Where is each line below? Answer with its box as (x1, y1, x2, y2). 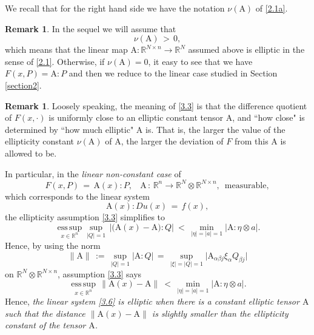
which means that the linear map (5, 43, 128, 56)
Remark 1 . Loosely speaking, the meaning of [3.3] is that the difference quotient (5, 99, 307, 112)
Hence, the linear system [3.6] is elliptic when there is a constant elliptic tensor (5, 295, 299, 308)
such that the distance (5, 306, 85, 319)
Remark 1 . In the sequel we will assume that (5, 22, 176, 35)
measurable (224, 181, 267, 190)
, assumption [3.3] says (58, 267, 142, 280)
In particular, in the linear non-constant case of (5, 167, 181, 180)
